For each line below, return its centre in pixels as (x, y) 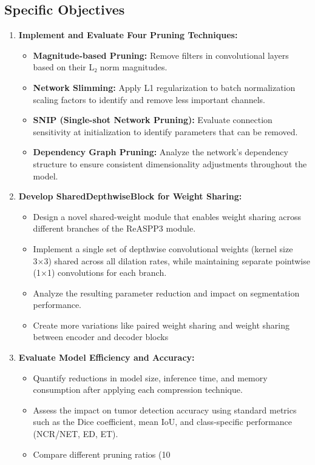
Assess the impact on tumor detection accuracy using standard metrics (165, 410)
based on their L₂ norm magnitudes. (100, 67)
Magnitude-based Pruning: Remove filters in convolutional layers (161, 55)
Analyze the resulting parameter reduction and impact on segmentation (166, 293)
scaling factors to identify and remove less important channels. (149, 99)
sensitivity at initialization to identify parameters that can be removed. (165, 131)
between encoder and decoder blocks (101, 337)
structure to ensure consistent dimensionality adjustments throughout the (170, 163)
